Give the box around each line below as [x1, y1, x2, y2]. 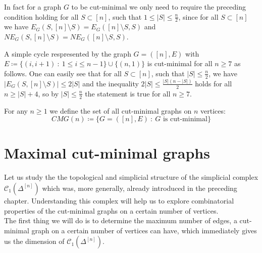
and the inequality [82, 78, 139, 88]
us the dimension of [4, 236, 65, 246]
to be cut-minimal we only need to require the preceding [71, 2, 246, 12]
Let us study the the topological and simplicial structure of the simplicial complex [4, 172, 258, 182]
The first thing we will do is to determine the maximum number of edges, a [4, 215, 237, 226]
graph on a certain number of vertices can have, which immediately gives [31, 225, 257, 235]
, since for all [178, 11, 219, 22]
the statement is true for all [85, 88, 171, 98]
